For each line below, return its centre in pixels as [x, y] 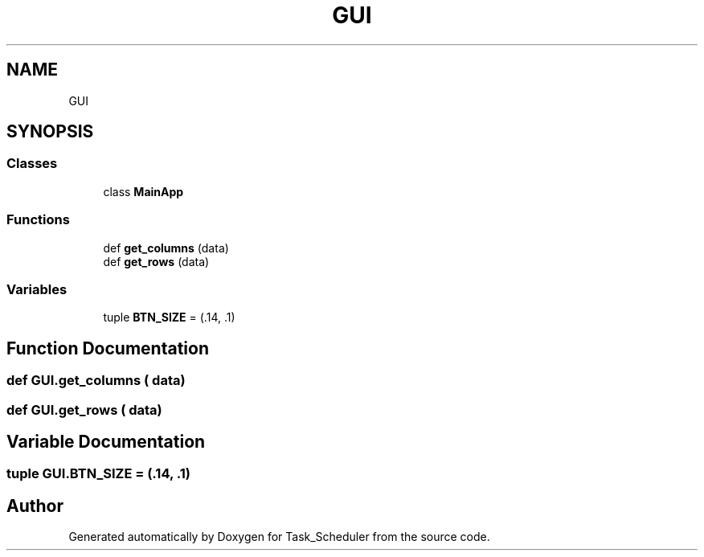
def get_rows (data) [156, 261]
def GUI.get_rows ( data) [84, 410]
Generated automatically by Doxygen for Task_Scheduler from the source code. [279, 537]
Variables [37, 289]
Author [35, 506]
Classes [32, 164]
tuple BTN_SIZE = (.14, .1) [169, 317]
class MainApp [143, 191]
